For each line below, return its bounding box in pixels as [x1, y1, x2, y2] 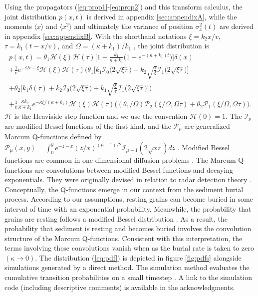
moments [4, 21, 32, 31]
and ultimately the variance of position [74, 21, 193, 31]
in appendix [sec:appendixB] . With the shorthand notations [4, 30, 187, 41]
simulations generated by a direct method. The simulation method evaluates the [4, 262, 250, 273]
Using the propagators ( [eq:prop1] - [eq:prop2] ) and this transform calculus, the [4, 1, 243, 11]
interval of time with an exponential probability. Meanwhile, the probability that [4, 203, 252, 214]
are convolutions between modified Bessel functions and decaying [34, 164, 233, 175]
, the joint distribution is [133, 40, 209, 51]
